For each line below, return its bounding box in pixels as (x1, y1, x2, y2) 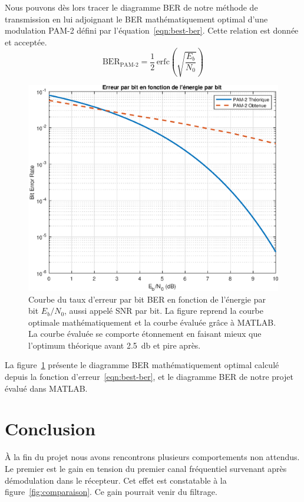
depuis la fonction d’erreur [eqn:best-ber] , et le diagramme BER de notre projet (5, 370, 293, 383)
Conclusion (5, 416, 96, 441)
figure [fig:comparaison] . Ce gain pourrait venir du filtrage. (5, 485, 217, 498)
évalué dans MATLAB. (5, 382, 88, 394)
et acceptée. (5, 35, 47, 48)
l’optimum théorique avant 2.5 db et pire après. (28, 339, 201, 351)
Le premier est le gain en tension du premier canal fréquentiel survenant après (5, 462, 287, 474)
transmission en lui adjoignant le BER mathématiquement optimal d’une (5, 12, 268, 25)
